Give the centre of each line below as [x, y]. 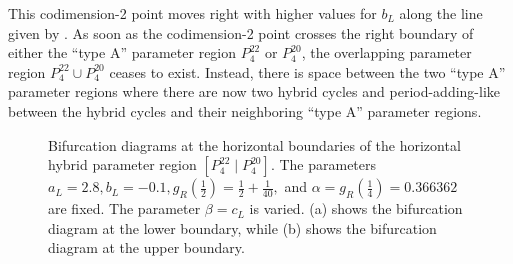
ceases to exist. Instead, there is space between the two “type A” [307, 71]
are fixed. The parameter [124, 208]
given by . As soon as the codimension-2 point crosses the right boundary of [241, 32]
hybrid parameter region [122, 164]
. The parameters [323, 164]
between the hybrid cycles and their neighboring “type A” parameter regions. [245, 110]
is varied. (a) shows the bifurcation [356, 208]
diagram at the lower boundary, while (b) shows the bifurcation [242, 227]
